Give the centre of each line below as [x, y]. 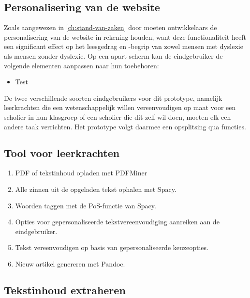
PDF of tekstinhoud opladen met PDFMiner [81, 173]
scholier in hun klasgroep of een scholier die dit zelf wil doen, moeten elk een [118, 117]
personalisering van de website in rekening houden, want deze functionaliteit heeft [125, 37]
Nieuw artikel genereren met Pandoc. [70, 263]
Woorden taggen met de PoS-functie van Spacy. [86, 205]
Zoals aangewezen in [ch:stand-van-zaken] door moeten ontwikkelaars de [110, 27]
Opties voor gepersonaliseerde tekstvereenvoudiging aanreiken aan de [117, 222]
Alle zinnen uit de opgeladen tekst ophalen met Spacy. [96, 189]
